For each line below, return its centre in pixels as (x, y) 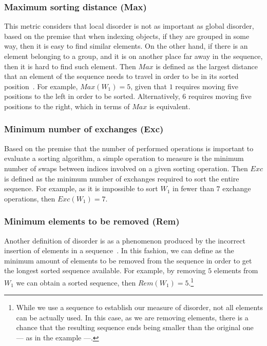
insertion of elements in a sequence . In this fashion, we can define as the (119, 250)
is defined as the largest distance (207, 66)
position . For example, (41, 86)
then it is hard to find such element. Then (70, 66)
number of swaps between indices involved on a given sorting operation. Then (126, 168)
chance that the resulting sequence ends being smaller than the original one (135, 327)
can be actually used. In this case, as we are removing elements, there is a (132, 317)
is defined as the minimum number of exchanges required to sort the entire (122, 178)
